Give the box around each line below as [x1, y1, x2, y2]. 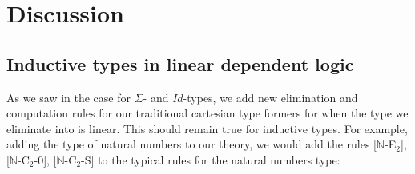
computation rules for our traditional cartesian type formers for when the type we [6, 105, 409, 121]
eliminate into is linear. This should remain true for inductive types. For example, [6, 120, 408, 136]
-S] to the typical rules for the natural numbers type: [81, 151, 340, 168]
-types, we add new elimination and [183, 89, 358, 105]
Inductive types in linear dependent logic [6, 51, 354, 76]
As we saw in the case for [6, 89, 131, 105]
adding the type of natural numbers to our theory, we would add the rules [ [6, 136, 377, 152]
